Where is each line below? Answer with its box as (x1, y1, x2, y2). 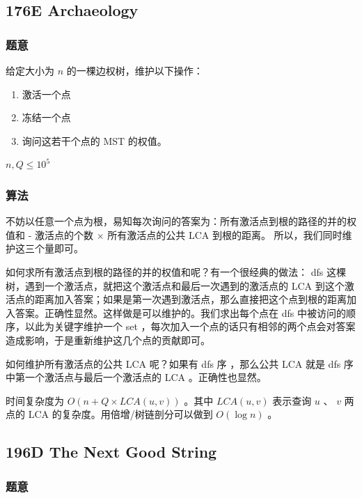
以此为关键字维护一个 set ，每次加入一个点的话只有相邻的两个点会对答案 (24, 319, 356, 334)
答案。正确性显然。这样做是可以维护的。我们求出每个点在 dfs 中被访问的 (15, 305, 346, 320)
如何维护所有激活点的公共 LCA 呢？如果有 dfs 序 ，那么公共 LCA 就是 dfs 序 (6, 356, 354, 371)
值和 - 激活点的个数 (6, 227, 93, 242)
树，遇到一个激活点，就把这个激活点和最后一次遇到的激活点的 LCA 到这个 (6, 278, 345, 293)
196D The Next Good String (6, 441, 217, 462)
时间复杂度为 (6, 393, 64, 407)
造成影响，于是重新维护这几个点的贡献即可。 (6, 332, 210, 347)
